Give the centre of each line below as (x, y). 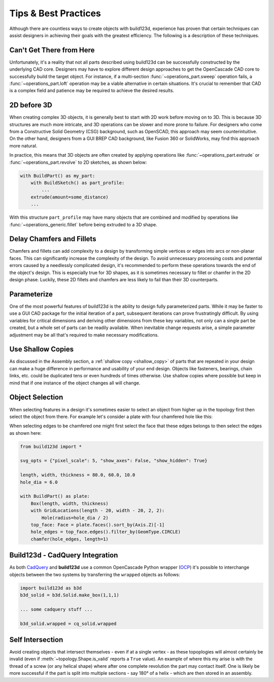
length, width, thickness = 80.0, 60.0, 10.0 (78, 475)
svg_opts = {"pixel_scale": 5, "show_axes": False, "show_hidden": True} (114, 461)
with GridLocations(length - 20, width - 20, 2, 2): (98, 511)
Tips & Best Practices (55, 13)
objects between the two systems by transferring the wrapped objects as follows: (95, 574)
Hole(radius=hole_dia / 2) (75, 518)
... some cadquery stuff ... (56, 609)
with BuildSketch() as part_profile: (78, 183)
